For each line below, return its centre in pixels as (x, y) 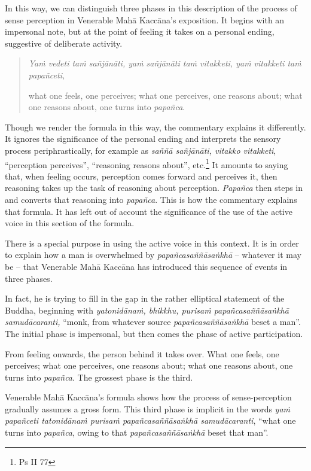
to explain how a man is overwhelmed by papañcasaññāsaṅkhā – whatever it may (153, 255)
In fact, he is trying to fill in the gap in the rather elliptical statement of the (145, 298)
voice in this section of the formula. (70, 223)
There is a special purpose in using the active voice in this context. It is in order (152, 243)
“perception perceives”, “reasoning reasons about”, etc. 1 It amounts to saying (147, 163)
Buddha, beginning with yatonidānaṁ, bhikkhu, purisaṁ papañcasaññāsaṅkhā (147, 310)
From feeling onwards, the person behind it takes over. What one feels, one (142, 353)
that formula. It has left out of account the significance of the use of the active (149, 211)
